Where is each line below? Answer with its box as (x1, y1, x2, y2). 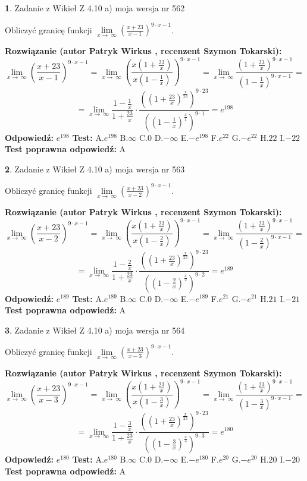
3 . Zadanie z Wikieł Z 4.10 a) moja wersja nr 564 (5, 323, 185, 336)
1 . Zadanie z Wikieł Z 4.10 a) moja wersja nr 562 (5, 2, 185, 14)
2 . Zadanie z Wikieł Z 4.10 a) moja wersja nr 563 (5, 162, 185, 175)
